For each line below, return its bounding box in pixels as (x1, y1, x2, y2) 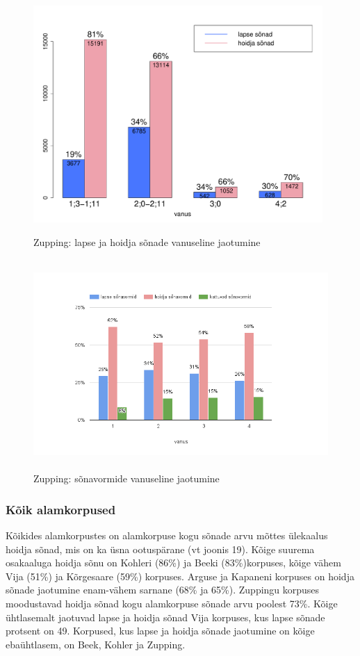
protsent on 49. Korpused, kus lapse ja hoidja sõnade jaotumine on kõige (6, 623, 315, 638)
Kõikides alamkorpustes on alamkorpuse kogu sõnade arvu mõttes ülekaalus (6, 528, 328, 543)
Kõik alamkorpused (6, 500, 116, 518)
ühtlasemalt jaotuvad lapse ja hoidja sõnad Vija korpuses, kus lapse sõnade (6, 609, 325, 624)
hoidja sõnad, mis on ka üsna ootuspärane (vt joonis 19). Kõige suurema (6, 541, 315, 556)
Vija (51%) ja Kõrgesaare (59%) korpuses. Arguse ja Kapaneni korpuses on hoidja (6, 568, 354, 583)
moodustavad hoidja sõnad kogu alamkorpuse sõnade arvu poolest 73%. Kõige (6, 596, 338, 611)
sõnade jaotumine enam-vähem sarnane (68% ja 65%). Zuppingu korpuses (6, 582, 320, 597)
